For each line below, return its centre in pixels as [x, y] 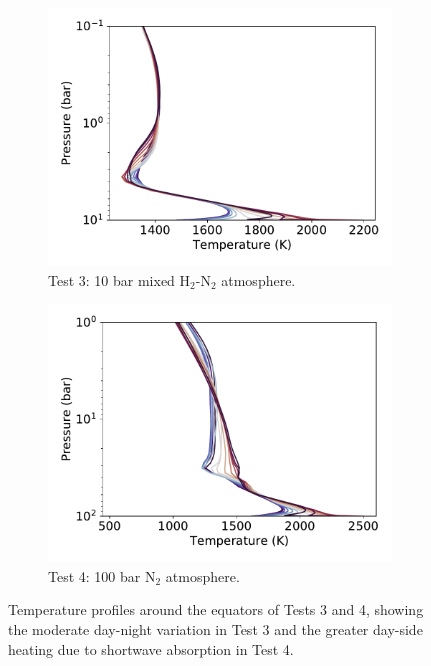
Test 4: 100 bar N [102, 575]
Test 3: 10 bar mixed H [119, 279]
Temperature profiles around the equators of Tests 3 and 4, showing [216, 609]
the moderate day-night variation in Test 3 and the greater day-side [215, 628]
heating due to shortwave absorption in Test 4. [151, 648]
